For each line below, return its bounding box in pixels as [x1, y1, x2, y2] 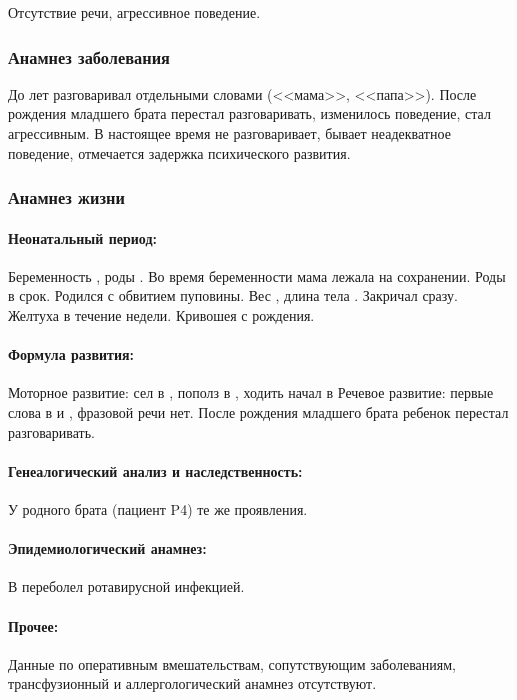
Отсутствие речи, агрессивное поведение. [8, 2, 261, 22]
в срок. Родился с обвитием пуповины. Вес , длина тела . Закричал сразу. [8, 285, 458, 306]
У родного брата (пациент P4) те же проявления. [8, 498, 308, 519]
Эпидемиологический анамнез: [8, 538, 207, 559]
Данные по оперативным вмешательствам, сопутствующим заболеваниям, [8, 653, 456, 674]
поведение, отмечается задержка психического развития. [8, 142, 351, 163]
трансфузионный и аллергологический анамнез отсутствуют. [8, 673, 377, 694]
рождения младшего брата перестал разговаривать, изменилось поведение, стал [8, 103, 491, 124]
